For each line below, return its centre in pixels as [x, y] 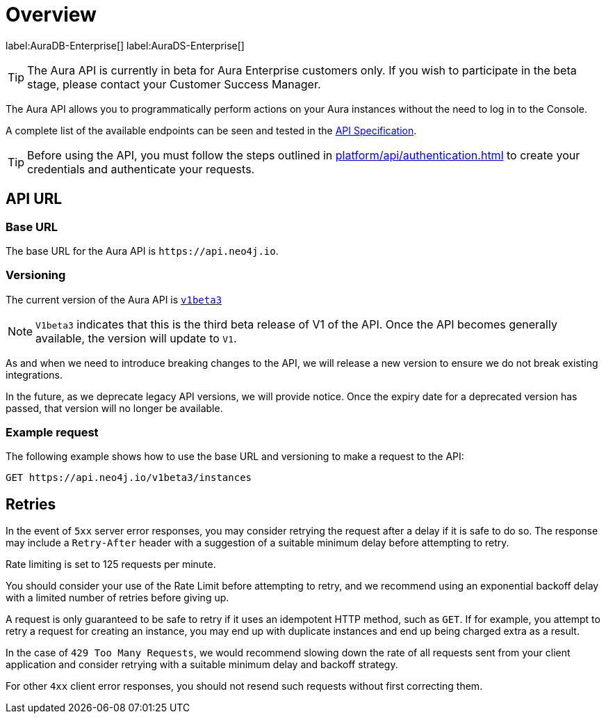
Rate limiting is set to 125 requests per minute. [111, 564]
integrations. [34, 374]
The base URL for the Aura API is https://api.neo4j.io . [142, 251]
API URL [34, 199]
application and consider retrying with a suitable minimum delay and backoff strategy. [202, 665]
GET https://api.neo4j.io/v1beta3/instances [129, 478]
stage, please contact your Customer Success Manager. [174, 84]
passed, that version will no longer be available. [114, 408]
